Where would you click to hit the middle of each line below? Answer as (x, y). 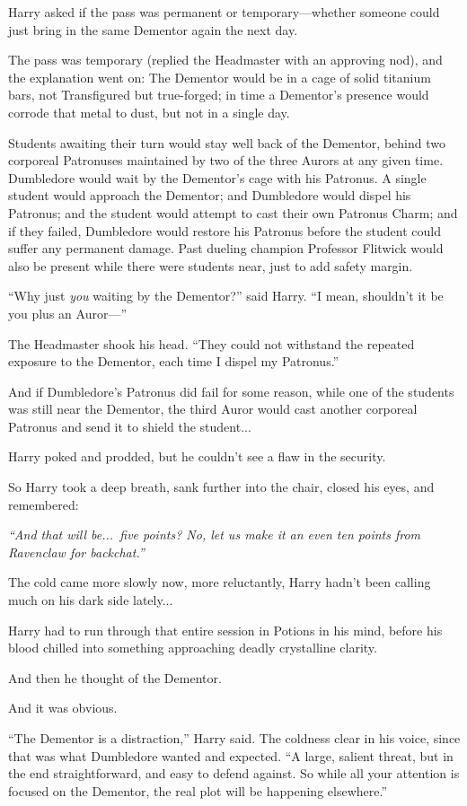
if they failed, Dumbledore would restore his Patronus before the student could (225, 230)
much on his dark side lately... (91, 600)
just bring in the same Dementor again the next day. (153, 29)
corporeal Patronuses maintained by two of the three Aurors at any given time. (226, 160)
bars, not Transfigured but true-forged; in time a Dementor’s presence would (219, 95)
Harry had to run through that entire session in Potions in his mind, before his (225, 630)
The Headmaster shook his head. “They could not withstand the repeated (211, 343)
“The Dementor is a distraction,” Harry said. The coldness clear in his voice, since (234, 738)
